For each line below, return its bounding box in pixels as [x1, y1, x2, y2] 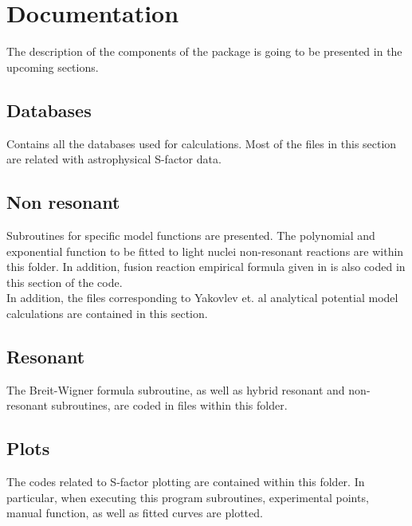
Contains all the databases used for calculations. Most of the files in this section [6, 135, 397, 151]
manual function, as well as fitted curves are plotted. [6, 504, 263, 521]
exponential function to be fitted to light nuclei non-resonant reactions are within [6, 242, 404, 259]
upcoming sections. [6, 58, 99, 75]
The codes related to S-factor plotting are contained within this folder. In [6, 473, 365, 490]
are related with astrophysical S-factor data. [6, 151, 222, 167]
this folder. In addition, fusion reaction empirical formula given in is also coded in [6, 258, 406, 275]
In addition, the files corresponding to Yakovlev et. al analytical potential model [6, 289, 398, 306]
